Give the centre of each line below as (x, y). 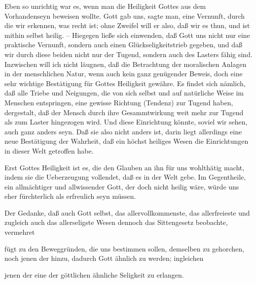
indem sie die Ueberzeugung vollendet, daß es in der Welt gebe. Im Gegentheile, (125, 177)
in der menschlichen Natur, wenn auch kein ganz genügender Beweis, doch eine (124, 74)
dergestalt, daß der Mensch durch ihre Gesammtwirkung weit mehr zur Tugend (124, 112)
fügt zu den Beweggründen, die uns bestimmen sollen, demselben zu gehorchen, (124, 248)
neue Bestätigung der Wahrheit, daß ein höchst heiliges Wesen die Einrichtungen (127, 141)
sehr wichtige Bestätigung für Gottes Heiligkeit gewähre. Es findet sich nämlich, (125, 83)
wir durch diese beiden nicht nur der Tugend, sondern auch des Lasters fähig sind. (128, 54)
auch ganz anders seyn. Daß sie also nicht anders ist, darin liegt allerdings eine (123, 131)
